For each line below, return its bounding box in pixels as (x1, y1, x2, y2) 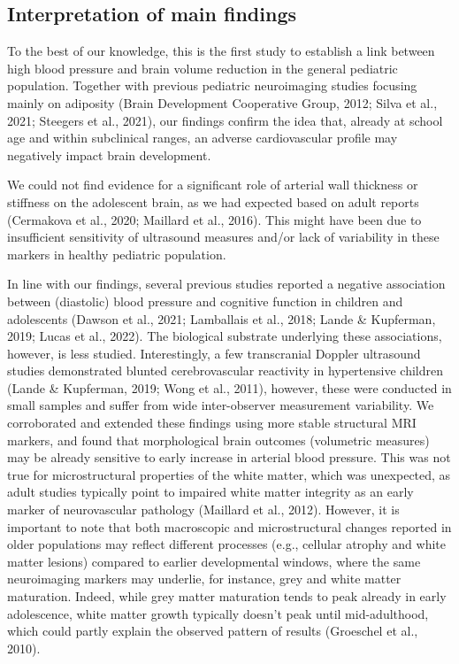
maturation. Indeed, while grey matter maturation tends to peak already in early (7, 587, 447, 606)
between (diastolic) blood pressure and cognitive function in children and (7, 291, 403, 310)
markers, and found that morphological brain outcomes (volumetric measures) (7, 430, 430, 449)
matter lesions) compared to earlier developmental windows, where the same (7, 552, 421, 570)
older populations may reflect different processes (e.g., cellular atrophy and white (7, 535, 446, 553)
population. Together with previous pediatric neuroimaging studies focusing (7, 76, 417, 95)
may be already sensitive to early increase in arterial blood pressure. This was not (7, 448, 451, 467)
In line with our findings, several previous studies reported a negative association (7, 274, 446, 293)
